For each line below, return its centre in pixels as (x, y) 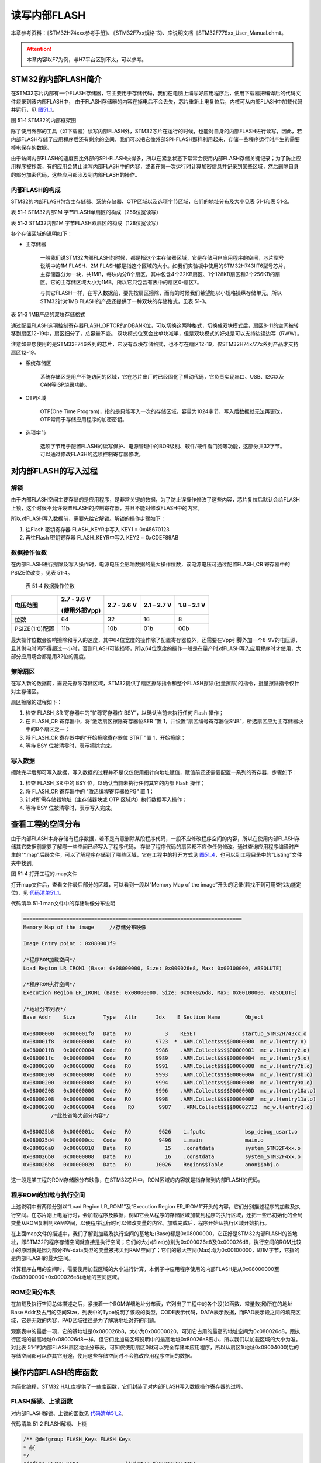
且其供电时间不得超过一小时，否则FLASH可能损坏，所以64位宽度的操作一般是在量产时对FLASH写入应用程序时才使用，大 (156, 648)
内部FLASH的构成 (36, 190)
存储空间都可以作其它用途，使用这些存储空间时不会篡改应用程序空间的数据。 (103, 1355)
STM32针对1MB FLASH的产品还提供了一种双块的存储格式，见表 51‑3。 (125, 301)
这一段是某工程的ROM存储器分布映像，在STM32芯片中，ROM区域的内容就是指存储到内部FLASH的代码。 (137, 1180)
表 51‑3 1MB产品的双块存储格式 (48, 315)
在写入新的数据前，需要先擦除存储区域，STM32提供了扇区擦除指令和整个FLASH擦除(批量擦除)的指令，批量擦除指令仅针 (155, 683)
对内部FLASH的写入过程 (54, 471)
